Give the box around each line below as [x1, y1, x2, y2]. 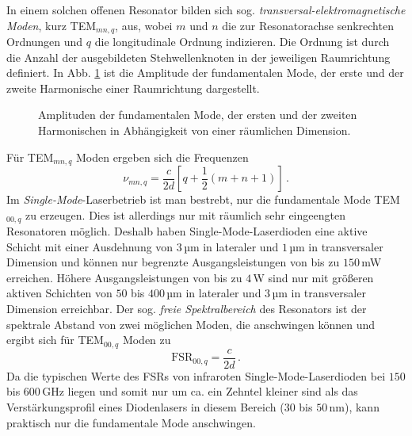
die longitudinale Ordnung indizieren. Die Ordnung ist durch [94, 33, 390, 50]
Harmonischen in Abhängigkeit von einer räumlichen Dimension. [38, 122, 351, 139]
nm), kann [329, 398, 380, 415]
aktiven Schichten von [6, 285, 113, 301]
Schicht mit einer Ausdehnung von [6, 238, 174, 254]
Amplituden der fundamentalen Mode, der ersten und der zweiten [38, 106, 357, 123]
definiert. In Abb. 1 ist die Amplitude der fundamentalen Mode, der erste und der [6, 64, 404, 81]
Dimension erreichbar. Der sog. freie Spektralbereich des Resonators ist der [6, 300, 367, 317]
